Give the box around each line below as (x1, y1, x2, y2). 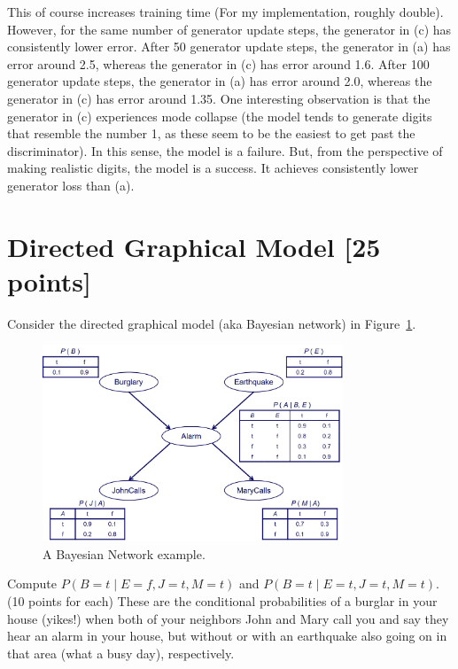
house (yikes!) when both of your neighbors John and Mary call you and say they (7, 609, 449, 627)
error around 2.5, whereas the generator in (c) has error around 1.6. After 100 (7, 54, 430, 73)
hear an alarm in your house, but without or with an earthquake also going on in (7, 626, 447, 645)
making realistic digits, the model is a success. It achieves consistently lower (7, 159, 419, 177)
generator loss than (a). (7, 175, 135, 194)
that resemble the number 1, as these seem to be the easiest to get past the (7, 124, 415, 143)
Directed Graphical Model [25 (7, 228, 381, 264)
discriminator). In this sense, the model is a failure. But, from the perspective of (7, 141, 443, 159)
